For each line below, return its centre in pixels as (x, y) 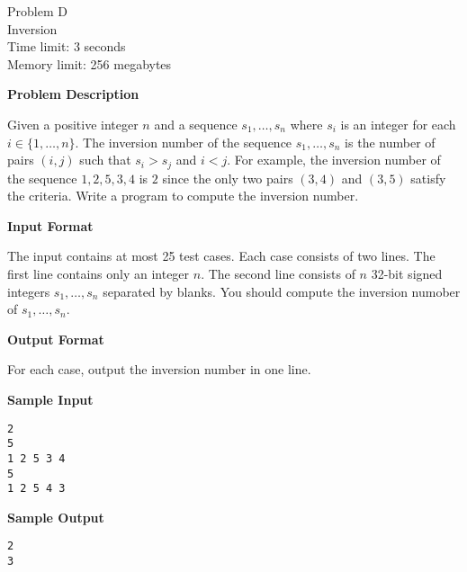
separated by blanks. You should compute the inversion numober (282, 291)
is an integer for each (398, 124)
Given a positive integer (73, 124)
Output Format (56, 339)
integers (29, 291)
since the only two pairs (228, 178)
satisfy (428, 178)
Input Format (50, 225)
